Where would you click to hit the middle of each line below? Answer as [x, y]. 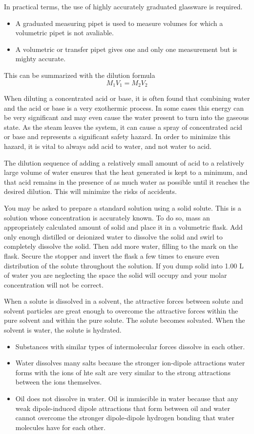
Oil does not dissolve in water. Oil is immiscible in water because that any [127, 398]
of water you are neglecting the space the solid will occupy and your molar [116, 275]
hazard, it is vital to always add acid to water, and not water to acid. [108, 146]
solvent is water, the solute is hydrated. [63, 330]
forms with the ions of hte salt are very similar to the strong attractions [123, 372]
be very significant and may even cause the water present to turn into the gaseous [127, 117]
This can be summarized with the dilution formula [80, 75]
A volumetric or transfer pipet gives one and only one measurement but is [126, 49]
